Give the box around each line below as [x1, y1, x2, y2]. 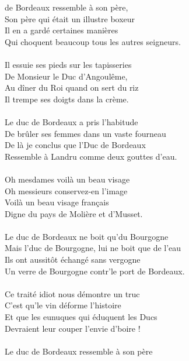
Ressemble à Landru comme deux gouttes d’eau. [5, 150, 177, 162]
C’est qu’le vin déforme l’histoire [5, 299, 121, 311]
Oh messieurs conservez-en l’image [5, 184, 128, 197]
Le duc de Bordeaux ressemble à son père [5, 345, 153, 357]
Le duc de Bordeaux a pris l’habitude [5, 115, 138, 128]
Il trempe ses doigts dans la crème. [5, 92, 129, 105]
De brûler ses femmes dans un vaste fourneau [5, 127, 166, 139]
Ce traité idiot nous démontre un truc [5, 287, 140, 300]
